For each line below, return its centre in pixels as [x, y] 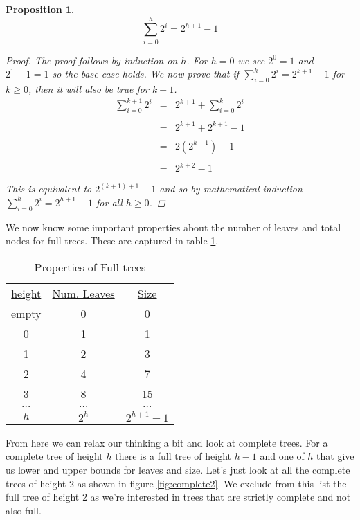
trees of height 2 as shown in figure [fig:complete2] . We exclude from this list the [176, 483]
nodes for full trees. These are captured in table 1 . [112, 241]
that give [335, 456]
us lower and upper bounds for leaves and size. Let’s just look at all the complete [178, 470]
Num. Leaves [83, 293]
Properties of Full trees [90, 267]
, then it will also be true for [88, 89]
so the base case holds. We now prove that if [146, 74]
